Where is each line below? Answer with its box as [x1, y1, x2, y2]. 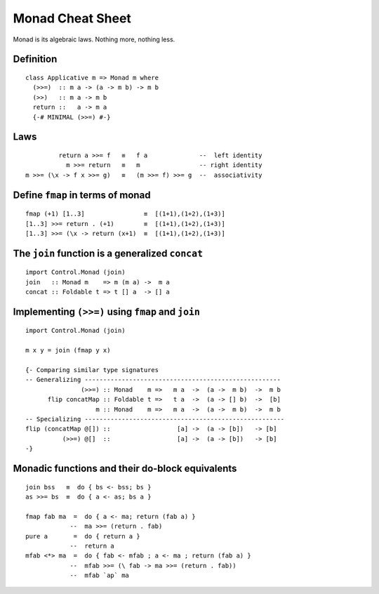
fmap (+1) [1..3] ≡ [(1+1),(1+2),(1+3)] [25, 210, 226, 218]
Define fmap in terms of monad [13, 189, 151, 201]
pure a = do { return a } [25, 532, 140, 540]
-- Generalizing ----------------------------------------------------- [25, 376, 281, 384]
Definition [13, 53, 58, 65]
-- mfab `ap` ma [69, 572, 130, 579]
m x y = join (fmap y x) [25, 346, 111, 355]
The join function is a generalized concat [13, 247, 204, 259]
